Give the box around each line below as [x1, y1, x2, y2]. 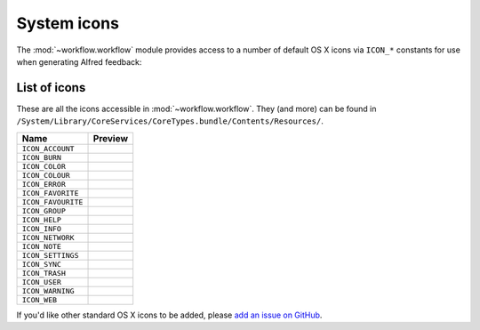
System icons [16, 13, 120, 33]
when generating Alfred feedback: [16, 56, 142, 67]
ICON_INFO [21, 223, 62, 233]
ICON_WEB [21, 294, 58, 304]
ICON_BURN [21, 152, 62, 162]
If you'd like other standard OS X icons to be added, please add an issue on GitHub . [16, 310, 323, 320]
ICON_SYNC [21, 259, 62, 269]
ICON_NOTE [21, 241, 62, 251]
